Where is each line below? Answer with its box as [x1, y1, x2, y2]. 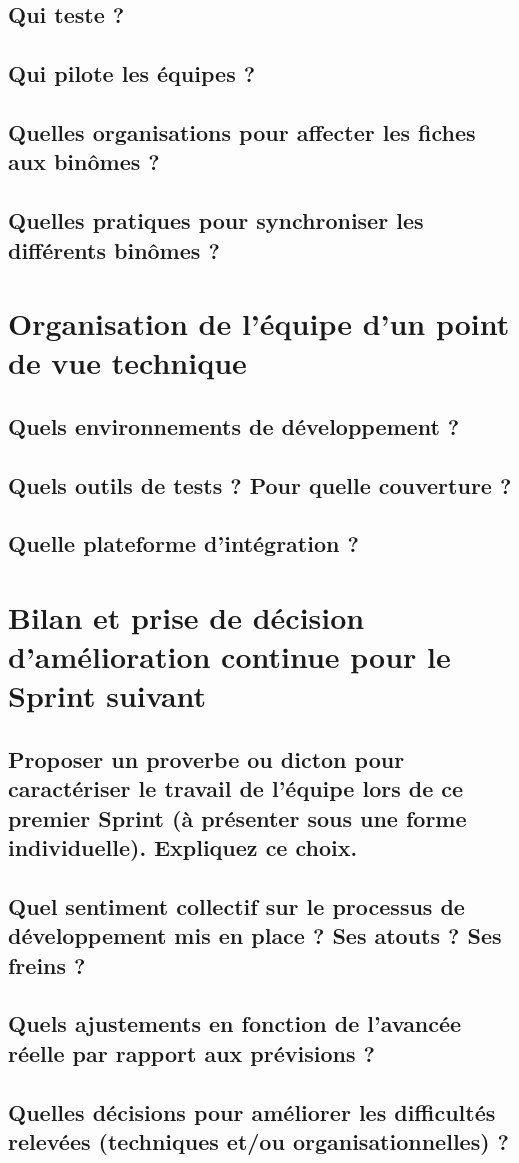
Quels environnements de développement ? [8, 410, 460, 441]
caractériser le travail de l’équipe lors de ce [8, 773, 464, 804]
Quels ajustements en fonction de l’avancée [8, 1008, 462, 1039]
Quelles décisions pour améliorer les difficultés [8, 1096, 496, 1127]
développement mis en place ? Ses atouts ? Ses [8, 920, 502, 951]
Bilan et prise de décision [8, 597, 365, 637]
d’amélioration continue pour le [8, 636, 451, 677]
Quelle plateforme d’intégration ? [8, 528, 359, 559]
